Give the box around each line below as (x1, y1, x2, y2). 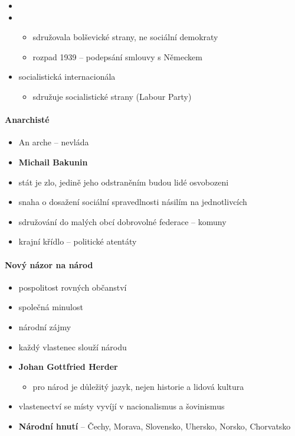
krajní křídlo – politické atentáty (18, 235, 137, 248)
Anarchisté (5, 113, 50, 126)
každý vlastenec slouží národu (18, 340, 127, 353)
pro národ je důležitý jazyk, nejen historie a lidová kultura (32, 380, 244, 392)
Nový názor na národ (5, 258, 93, 271)
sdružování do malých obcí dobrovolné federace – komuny (18, 215, 227, 227)
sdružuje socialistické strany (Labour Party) (32, 90, 192, 102)
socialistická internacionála (18, 70, 116, 83)
